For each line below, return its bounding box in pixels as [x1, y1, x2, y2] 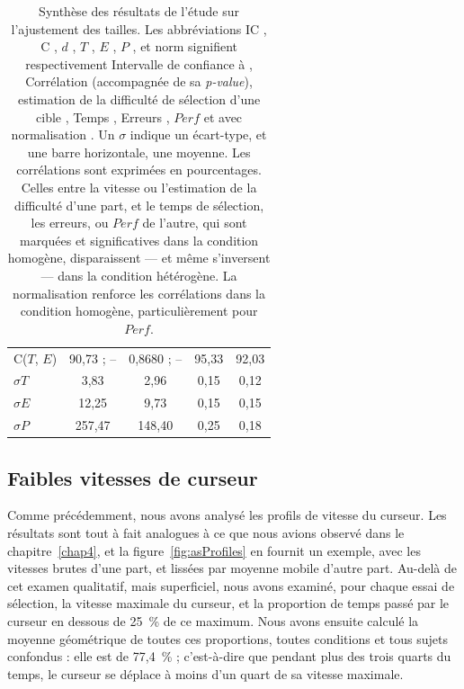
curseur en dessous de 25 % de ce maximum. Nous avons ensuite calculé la [7, 611, 419, 630]
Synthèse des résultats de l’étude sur [39, 2, 240, 20]
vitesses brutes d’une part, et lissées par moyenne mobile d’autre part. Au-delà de [7, 559, 458, 577]
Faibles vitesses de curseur [7, 463, 258, 491]
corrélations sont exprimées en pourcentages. [16, 160, 262, 179]
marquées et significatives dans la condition [19, 230, 259, 249]
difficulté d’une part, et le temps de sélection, [14, 195, 264, 214]
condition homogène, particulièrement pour [20, 301, 258, 320]
